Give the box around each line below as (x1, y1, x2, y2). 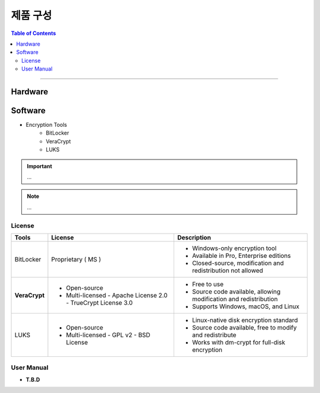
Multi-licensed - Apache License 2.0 (66, 291, 168, 299)
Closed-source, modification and (191, 258, 284, 267)
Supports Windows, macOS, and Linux (191, 302, 300, 311)
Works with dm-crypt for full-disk (191, 338, 286, 346)
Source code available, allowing (191, 287, 281, 296)
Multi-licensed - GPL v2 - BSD (66, 331, 151, 339)
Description (177, 233, 212, 241)
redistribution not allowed (191, 266, 264, 274)
